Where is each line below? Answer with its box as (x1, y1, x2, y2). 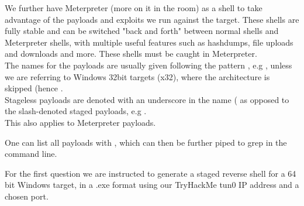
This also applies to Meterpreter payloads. (5, 116, 156, 128)
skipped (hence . (5, 82, 63, 94)
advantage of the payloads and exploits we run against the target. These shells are (5, 13, 299, 25)
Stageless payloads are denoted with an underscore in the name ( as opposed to (5, 93, 289, 105)
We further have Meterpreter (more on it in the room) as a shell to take (5, 2, 262, 13)
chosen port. (5, 190, 49, 202)
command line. (5, 147, 57, 160)
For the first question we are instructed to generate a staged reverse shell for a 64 (5, 167, 296, 179)
